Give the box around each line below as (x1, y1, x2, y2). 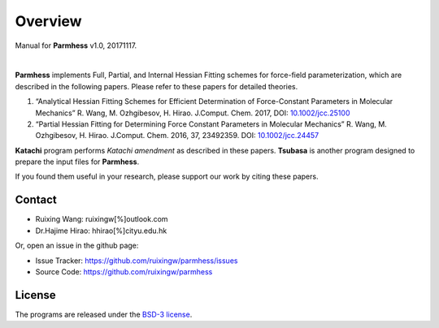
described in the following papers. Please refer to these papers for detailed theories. (15, 81, 298, 91)
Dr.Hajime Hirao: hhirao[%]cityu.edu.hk (35, 226, 167, 235)
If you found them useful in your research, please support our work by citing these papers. (15, 171, 319, 182)
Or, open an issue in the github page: (15, 240, 139, 251)
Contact (15, 193, 57, 207)
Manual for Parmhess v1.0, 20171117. (15, 41, 137, 50)
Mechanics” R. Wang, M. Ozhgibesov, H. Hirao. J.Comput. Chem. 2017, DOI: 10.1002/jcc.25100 (35, 108, 350, 118)
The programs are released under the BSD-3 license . (15, 309, 193, 319)
